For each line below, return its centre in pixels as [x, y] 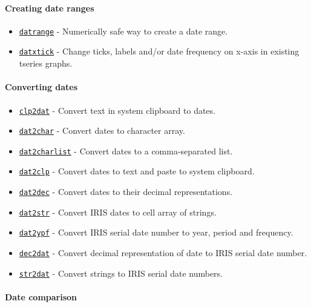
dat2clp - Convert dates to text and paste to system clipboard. [137, 171]
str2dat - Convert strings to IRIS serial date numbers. [121, 273]
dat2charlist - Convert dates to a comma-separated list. [126, 150]
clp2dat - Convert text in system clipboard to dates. [117, 110]
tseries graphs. [46, 63]
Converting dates [41, 87]
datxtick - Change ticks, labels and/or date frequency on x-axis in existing [159, 51]
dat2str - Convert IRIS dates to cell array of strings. [118, 212]
